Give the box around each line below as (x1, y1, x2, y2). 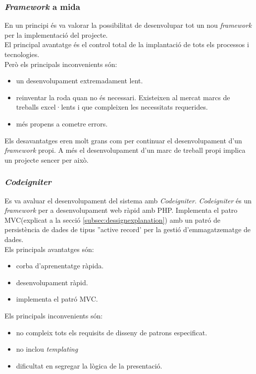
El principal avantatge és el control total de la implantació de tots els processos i (4, 39, 249, 50)
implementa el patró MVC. (16, 294, 98, 304)
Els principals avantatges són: (4, 244, 94, 254)
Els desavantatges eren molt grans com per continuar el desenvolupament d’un (4, 135, 242, 145)
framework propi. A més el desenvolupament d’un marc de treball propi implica (4, 145, 246, 155)
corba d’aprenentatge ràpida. (16, 260, 104, 271)
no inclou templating (16, 344, 78, 354)
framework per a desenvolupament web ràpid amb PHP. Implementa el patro (4, 205, 238, 215)
